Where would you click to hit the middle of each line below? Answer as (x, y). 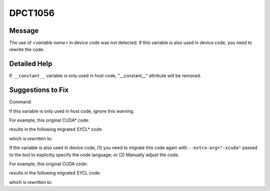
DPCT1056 (32, 13)
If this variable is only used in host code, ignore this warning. (72, 111)
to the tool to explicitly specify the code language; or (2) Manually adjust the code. (94, 155)
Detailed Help (31, 64)
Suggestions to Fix (39, 90)
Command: (20, 102)
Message (24, 31)
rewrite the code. (27, 49)
